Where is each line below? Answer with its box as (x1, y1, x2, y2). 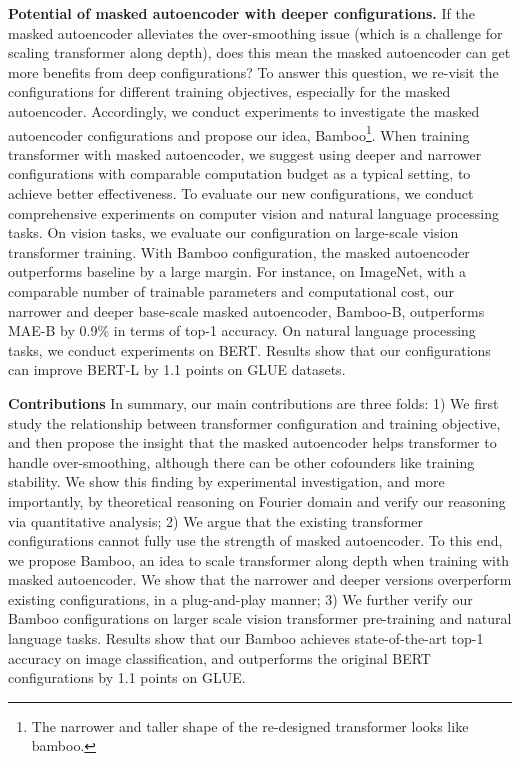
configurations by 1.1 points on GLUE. (8, 667, 246, 688)
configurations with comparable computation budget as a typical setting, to (8, 163, 471, 184)
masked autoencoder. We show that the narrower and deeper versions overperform (8, 569, 512, 590)
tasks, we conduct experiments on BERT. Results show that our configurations (8, 339, 491, 360)
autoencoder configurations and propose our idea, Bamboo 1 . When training (8, 121, 470, 145)
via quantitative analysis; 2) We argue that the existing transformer (8, 510, 424, 531)
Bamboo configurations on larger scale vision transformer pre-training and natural (8, 608, 512, 629)
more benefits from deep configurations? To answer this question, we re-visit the (8, 61, 499, 82)
